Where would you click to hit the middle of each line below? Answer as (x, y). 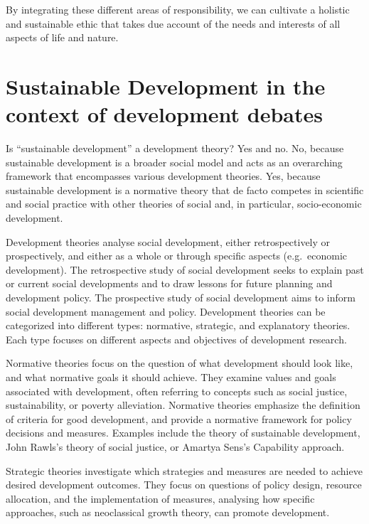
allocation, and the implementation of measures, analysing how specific (160, 498)
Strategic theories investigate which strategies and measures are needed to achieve (184, 470)
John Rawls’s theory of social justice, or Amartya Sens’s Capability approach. (175, 446)
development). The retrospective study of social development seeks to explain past (185, 269)
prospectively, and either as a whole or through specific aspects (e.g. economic (177, 256)
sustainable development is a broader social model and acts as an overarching (174, 162)
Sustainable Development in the (166, 86)
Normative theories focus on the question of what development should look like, (180, 363)
